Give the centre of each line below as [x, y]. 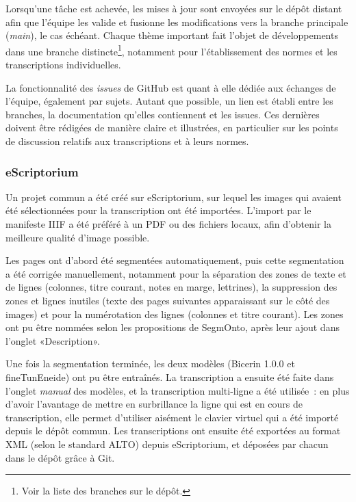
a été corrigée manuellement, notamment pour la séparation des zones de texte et [176, 273]
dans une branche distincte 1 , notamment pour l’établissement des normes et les [171, 50]
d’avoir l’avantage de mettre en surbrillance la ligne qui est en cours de [154, 404]
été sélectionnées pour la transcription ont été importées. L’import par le [158, 210]
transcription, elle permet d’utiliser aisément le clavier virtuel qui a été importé [172, 417]
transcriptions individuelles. [63, 65]
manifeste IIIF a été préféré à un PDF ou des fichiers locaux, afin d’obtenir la [168, 224]
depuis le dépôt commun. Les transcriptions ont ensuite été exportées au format [173, 431]
